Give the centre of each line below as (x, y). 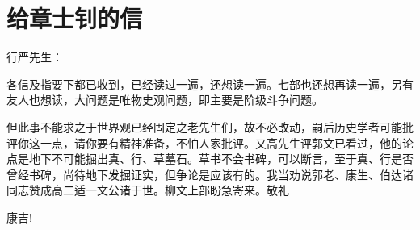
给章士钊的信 (75, 18)
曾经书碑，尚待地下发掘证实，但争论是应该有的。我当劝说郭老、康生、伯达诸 (210, 174)
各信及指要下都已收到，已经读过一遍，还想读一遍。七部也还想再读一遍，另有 (210, 84)
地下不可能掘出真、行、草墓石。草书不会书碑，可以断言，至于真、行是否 (221, 159)
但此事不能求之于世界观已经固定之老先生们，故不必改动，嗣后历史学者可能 (204, 126)
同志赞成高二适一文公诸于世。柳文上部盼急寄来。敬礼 (148, 190)
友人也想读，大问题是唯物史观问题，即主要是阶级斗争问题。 (165, 100)
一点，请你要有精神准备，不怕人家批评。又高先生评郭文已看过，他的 (221, 142)
